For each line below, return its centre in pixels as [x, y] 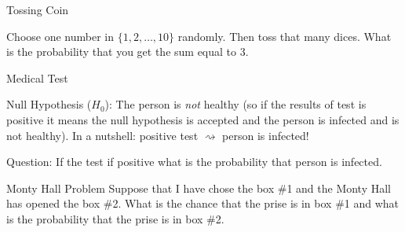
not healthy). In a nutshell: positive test [102, 135]
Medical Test [37, 77]
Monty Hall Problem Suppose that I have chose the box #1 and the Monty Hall [199, 188]
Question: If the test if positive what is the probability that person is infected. [194, 162]
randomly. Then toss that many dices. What [285, 36]
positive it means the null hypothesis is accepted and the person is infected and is [203, 119]
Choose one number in [60, 36]
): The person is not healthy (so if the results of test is [235, 104]
